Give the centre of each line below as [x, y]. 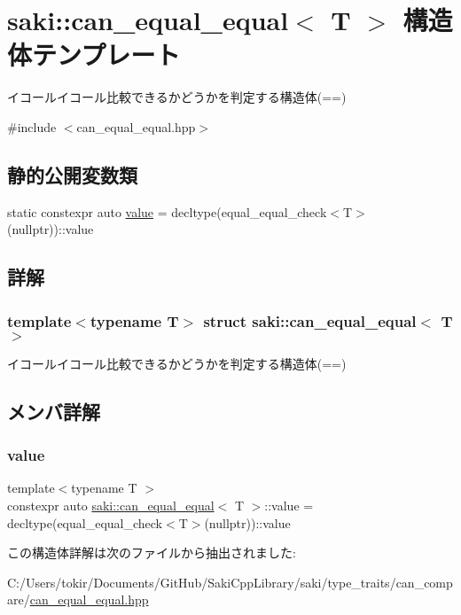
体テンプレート [94, 54]
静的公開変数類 [72, 174]
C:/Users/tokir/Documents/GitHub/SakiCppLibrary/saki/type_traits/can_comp [230, 582]
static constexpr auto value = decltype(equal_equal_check [167, 211]
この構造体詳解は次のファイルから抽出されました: [152, 553]
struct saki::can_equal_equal [310, 320]
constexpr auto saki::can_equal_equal [111, 506]
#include [32, 126]
